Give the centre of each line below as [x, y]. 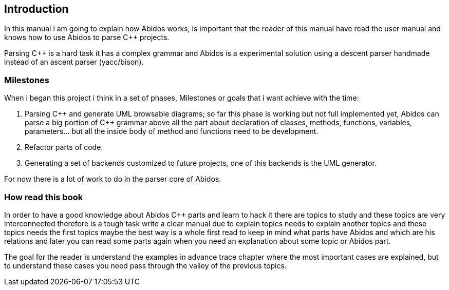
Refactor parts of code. [64, 147]
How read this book [44, 197]
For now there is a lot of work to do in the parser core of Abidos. [113, 179]
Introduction [36, 9]
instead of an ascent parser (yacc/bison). [74, 62]
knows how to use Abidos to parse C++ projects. [87, 37]
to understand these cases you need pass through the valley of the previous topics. [145, 265]
